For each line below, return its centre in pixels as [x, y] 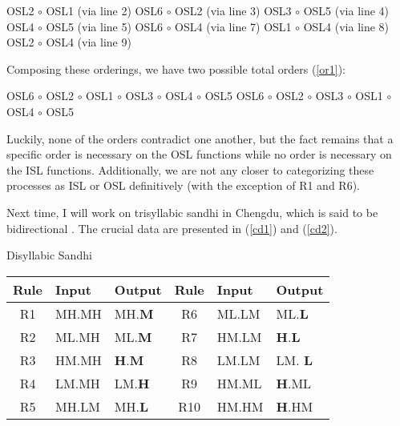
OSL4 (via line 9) [89, 42]
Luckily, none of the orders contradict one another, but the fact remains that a [200, 138]
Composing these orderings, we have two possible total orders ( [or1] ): [176, 68]
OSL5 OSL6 [234, 96]
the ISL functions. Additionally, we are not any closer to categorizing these [190, 169]
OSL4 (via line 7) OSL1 [233, 26]
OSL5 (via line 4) [346, 10]
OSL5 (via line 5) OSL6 [104, 26]
